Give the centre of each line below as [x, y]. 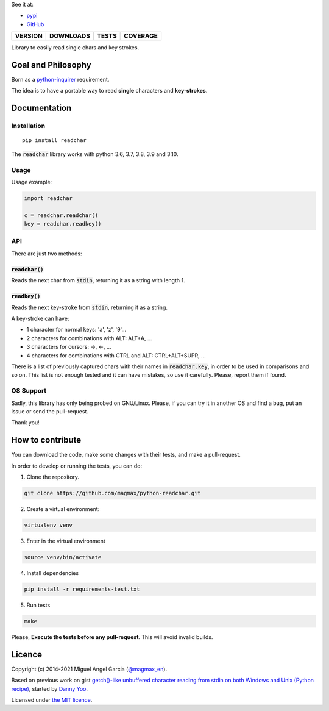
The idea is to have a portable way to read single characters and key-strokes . [109, 91]
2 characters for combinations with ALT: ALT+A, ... [89, 338]
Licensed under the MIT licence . [52, 700]
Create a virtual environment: [63, 509]
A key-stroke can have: [40, 319]
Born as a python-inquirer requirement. [60, 80]
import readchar [48, 198]
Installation [28, 126]
